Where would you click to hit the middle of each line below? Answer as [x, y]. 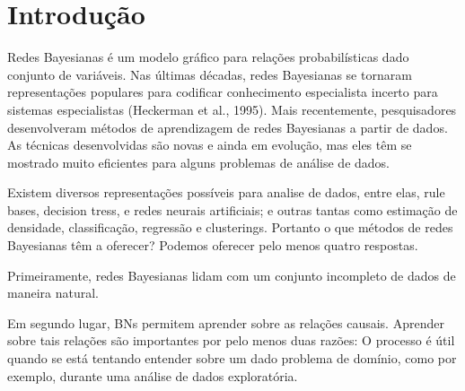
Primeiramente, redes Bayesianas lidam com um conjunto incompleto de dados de [232, 275]
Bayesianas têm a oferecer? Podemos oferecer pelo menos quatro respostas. [213, 245]
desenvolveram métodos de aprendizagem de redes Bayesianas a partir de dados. [228, 127]
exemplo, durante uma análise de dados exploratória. [153, 375]
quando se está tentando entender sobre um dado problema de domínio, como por [232, 358]
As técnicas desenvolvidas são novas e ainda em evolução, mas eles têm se [210, 145]
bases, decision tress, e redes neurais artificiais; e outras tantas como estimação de [232, 209]
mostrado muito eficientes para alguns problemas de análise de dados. [199, 162]
